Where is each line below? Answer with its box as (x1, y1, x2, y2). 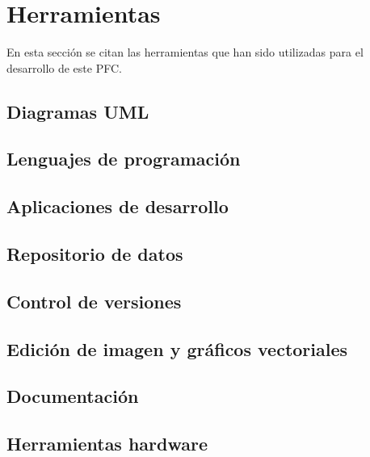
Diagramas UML (6, 99, 149, 124)
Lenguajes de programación (6, 146, 241, 171)
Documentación (6, 384, 139, 409)
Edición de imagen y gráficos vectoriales (6, 336, 348, 361)
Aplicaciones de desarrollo (6, 194, 229, 219)
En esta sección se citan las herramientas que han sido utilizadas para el (6, 44, 364, 61)
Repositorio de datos (6, 241, 183, 266)
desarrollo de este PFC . (6, 59, 122, 76)
